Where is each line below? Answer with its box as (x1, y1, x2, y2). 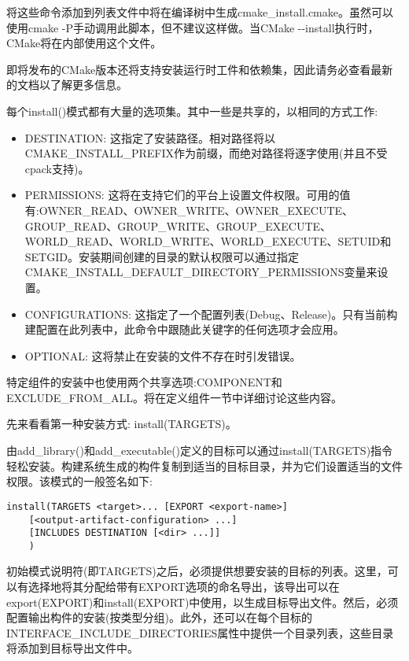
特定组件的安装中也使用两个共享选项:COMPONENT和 (6, 374, 282, 390)
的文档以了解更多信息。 (6, 76, 127, 93)
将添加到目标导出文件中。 (6, 640, 138, 656)
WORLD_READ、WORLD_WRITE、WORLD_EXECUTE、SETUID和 (24, 233, 392, 249)
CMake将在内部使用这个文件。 (6, 35, 162, 51)
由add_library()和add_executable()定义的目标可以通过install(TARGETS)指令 (6, 442, 393, 459)
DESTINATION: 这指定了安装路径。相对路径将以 (24, 129, 275, 146)
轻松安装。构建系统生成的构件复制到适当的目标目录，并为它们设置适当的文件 (6, 457, 403, 474)
